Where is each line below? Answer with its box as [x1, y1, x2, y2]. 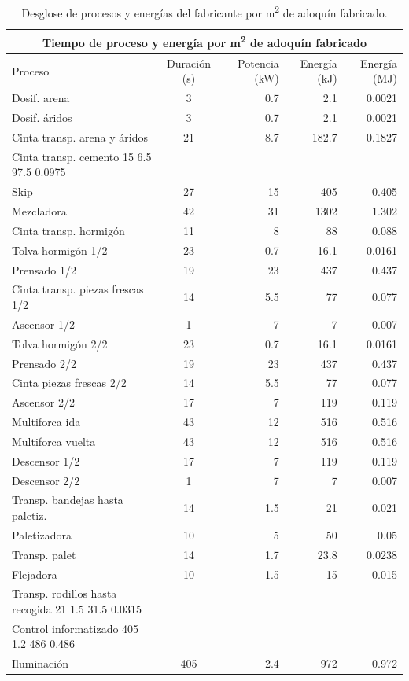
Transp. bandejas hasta [12, 491, 123, 508]
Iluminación [12, 655, 68, 672]
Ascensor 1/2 [12, 315, 75, 332]
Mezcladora [12, 203, 67, 219]
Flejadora [12, 565, 57, 582]
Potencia [238, 54, 279, 71]
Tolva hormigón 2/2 [12, 335, 108, 352]
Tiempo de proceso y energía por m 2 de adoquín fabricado [42, 32, 367, 50]
